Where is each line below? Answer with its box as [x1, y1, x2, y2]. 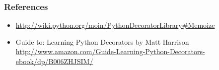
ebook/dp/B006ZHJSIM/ [15, 56, 93, 66]
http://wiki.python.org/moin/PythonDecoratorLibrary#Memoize [15, 20, 215, 30]
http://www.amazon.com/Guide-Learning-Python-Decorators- [15, 46, 205, 57]
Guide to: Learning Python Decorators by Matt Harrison [15, 36, 189, 47]
